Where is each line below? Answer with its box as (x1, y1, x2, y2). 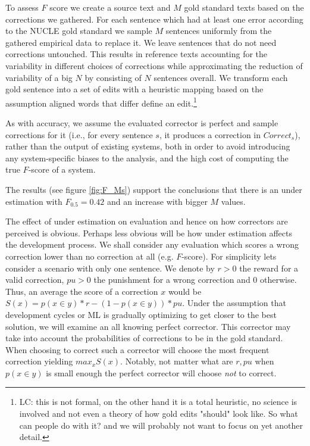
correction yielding (5, 355, 73, 367)
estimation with (5, 195, 62, 207)
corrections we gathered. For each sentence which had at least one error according (5, 13, 303, 25)
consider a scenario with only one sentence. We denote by (5, 261, 215, 274)
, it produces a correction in (159, 128, 261, 141)
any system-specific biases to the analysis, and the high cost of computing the (5, 151, 289, 164)
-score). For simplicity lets (181, 249, 277, 262)
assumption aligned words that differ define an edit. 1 (5, 95, 197, 109)
